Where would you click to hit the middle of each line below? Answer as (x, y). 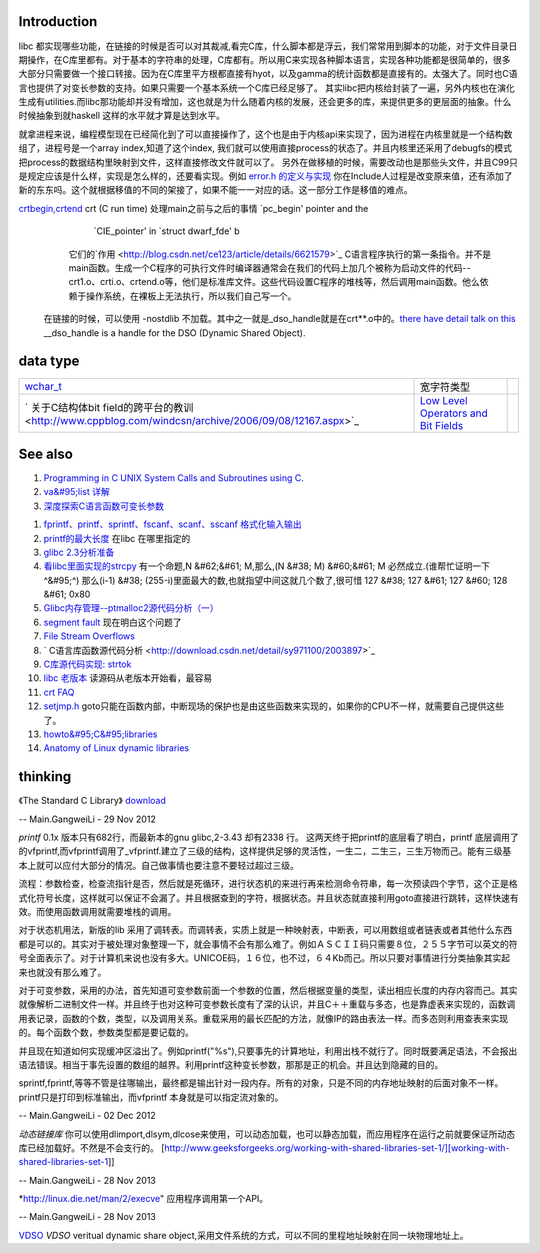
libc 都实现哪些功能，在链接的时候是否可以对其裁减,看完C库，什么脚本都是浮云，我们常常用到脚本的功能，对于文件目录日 (268, 46)
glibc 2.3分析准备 (79, 552)
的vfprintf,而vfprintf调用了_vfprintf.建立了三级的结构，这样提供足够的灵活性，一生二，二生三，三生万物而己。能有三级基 (265, 851)
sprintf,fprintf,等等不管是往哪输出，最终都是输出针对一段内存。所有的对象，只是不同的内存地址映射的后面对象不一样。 (261, 1083)
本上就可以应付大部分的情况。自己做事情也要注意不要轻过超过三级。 (158, 865)
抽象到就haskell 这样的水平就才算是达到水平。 (130, 116)
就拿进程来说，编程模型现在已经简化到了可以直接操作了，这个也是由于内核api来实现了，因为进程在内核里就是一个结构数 (265, 134)
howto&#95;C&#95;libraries (100, 734)
